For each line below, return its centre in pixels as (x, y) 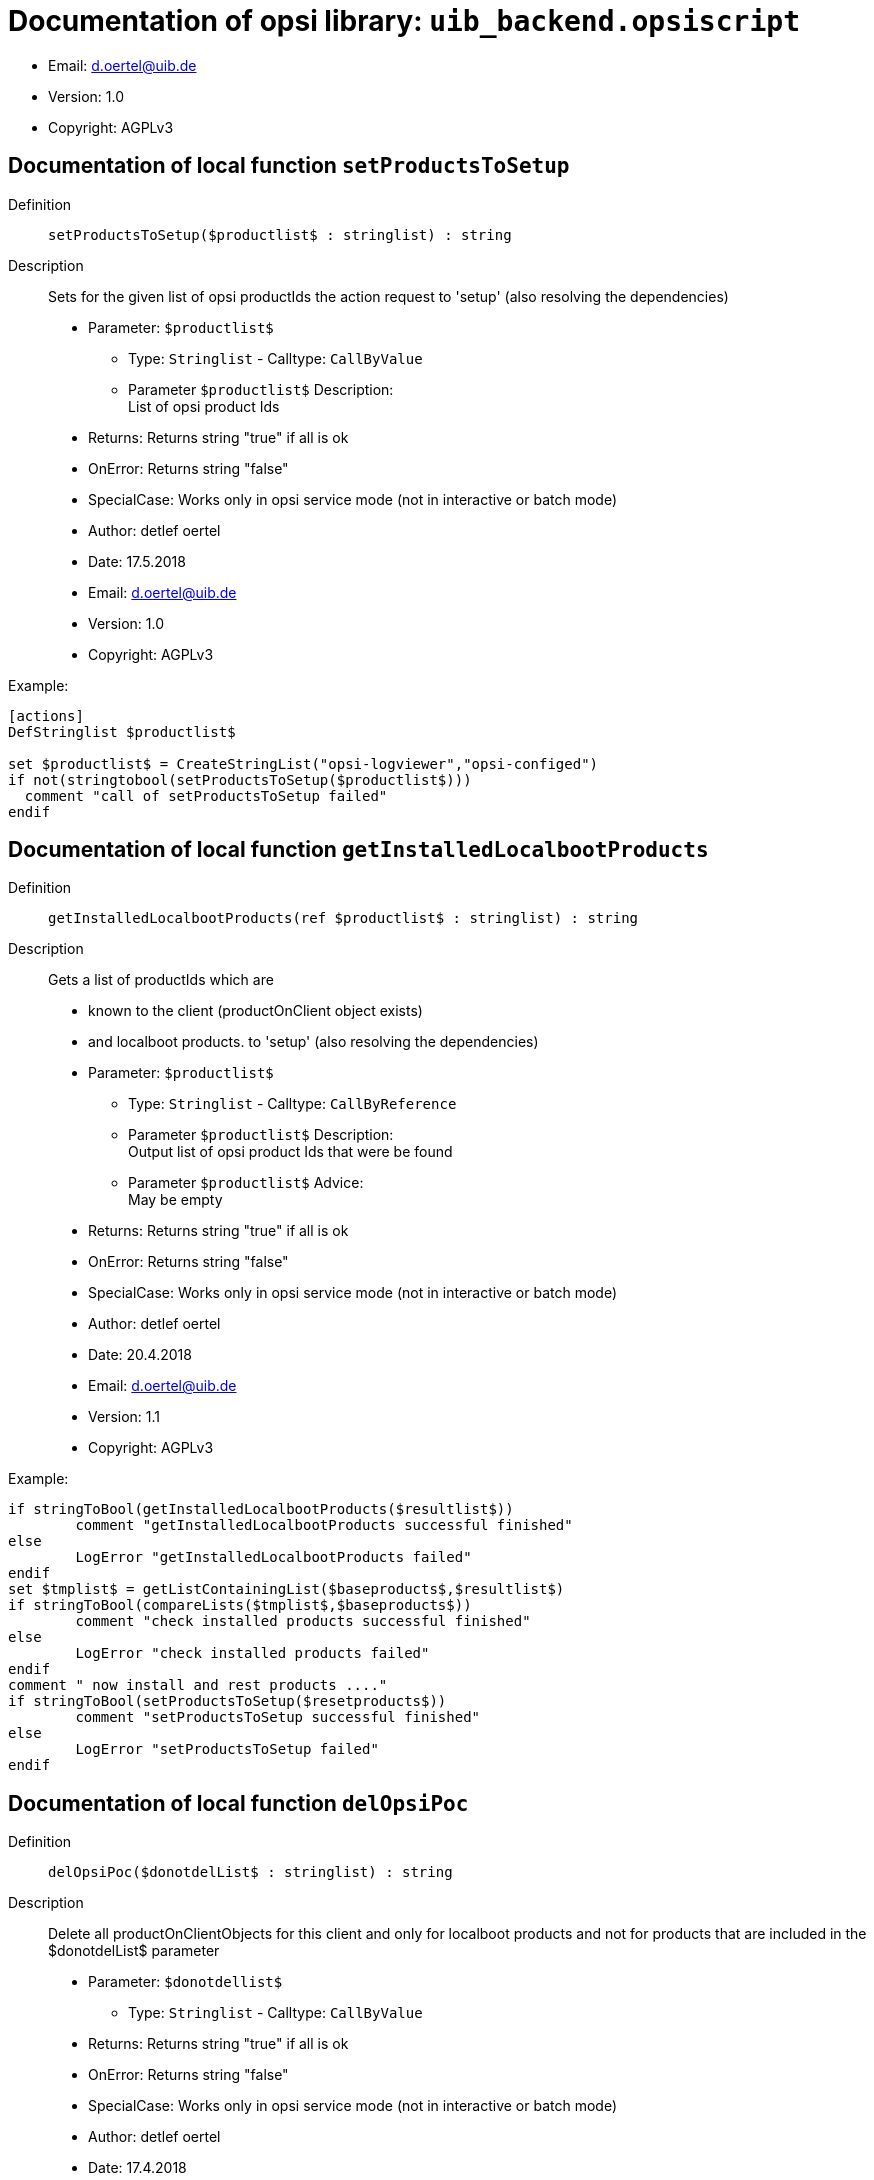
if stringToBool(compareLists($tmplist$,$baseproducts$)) (240, 1605)
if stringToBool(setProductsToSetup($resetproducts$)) (227, 1701)
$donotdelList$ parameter (134, 1951)
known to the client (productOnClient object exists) (255, 1011)
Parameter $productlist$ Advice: (246, 1183)
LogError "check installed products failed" (252, 1653)
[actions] (46, 715)
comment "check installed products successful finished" (303, 1621)
